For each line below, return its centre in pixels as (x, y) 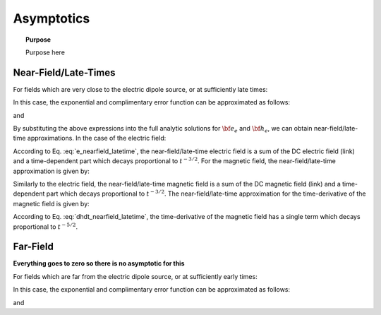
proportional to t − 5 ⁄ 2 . (45, 226)
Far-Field (34, 247)
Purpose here (45, 52)
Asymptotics (52, 18)
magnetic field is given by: (51, 203)
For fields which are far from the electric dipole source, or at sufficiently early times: (135, 276)
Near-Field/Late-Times (64, 72)
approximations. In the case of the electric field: (97, 138)
